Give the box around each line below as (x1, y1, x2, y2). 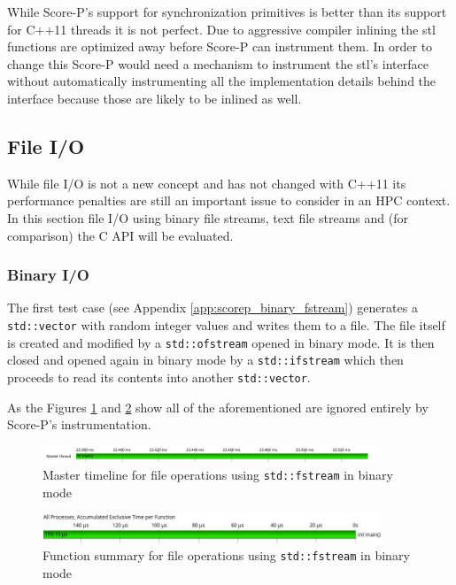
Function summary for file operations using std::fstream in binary (43, 546, 410, 565)
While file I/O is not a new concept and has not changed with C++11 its (7, 173, 406, 192)
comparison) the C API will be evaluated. (7, 226, 234, 244)
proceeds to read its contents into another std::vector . (7, 367, 311, 386)
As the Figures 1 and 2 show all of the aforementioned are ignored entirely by (7, 397, 429, 416)
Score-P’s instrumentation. (7, 415, 151, 434)
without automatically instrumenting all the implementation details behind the (7, 72, 437, 90)
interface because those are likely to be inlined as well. (7, 89, 302, 107)
